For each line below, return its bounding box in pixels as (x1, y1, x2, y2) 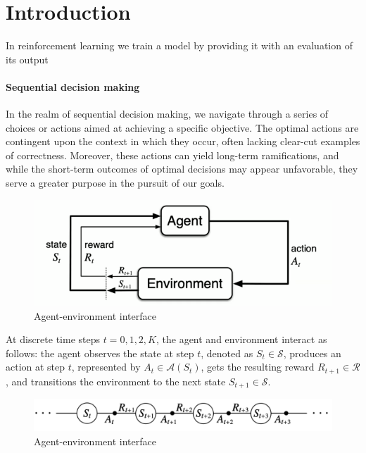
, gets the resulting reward (201, 359, 315, 374)
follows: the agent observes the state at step (6, 345, 194, 360)
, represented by (71, 359, 141, 374)
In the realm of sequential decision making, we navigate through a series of (6, 106, 329, 121)
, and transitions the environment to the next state (6, 373, 226, 388)
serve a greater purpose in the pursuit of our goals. (6, 175, 225, 190)
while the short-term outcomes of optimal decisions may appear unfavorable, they (6, 161, 358, 176)
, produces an (283, 345, 341, 360)
